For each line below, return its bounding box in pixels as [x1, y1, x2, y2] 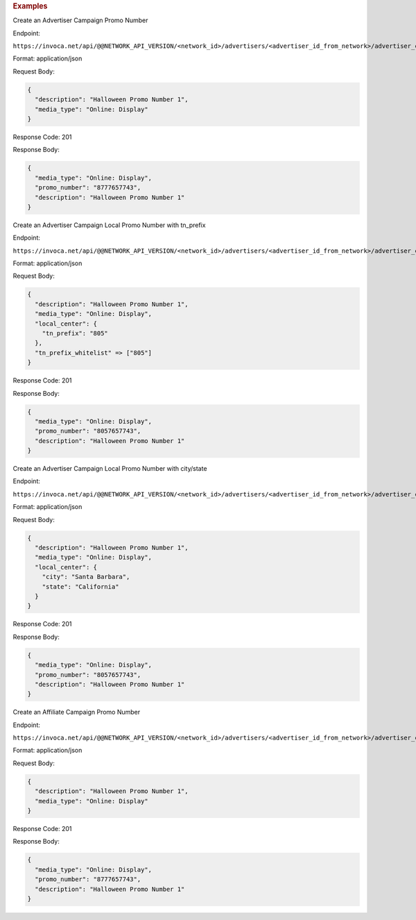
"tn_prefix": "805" [42, 330, 109, 337]
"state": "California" [42, 583, 119, 590]
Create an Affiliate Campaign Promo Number [12, 708, 141, 717]
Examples [12, 1, 48, 10]
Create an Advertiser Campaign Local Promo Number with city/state [12, 465, 207, 473]
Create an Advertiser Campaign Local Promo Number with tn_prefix [12, 221, 206, 229]
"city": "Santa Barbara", [42, 573, 130, 581]
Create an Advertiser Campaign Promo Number [12, 16, 148, 24]
